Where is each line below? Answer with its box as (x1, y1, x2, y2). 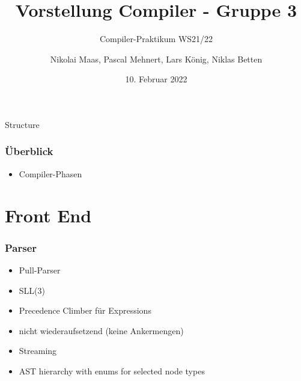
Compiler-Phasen (19, 167, 82, 180)
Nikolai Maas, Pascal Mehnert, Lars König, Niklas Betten (50, 52, 263, 65)
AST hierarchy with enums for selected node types (19, 364, 205, 377)
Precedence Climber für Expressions (19, 304, 151, 317)
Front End (5, 203, 92, 227)
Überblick (5, 144, 53, 159)
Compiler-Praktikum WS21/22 (99, 32, 213, 45)
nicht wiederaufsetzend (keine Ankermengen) (19, 324, 184, 337)
